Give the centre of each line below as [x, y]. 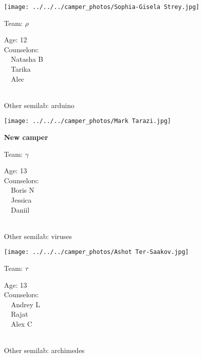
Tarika [21, 69]
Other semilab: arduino [39, 105]
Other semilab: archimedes [44, 350]
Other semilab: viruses [38, 236]
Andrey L [25, 304]
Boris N [22, 190]
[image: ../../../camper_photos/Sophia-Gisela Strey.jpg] [102, 7]
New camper [26, 137]
